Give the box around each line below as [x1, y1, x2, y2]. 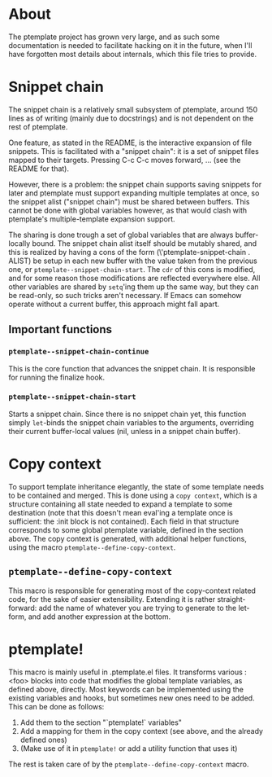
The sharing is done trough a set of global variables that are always [8, 230, 234, 239]
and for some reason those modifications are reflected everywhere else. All [8, 273, 261, 283]
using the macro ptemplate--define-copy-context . [8, 542, 176, 552]
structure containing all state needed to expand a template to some [8, 498, 233, 509]
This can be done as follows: [8, 701, 105, 711]
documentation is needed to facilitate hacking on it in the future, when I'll [8, 40, 253, 50]
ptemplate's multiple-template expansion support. [8, 213, 176, 224]
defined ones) [19, 735, 67, 744]
